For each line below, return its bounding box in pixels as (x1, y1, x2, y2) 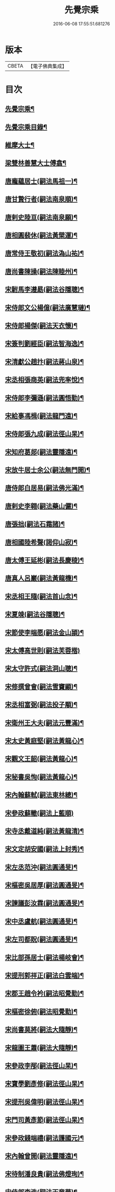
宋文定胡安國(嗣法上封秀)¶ (5, 845, 84, 854)
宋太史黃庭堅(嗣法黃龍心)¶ (5, 736, 84, 745)
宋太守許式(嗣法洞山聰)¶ (5, 664, 78, 673)
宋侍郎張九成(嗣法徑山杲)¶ (5, 430, 84, 438)
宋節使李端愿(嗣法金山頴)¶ (5, 628, 84, 637)
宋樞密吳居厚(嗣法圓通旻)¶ (5, 881, 84, 890)
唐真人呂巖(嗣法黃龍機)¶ (5, 574, 78, 583)
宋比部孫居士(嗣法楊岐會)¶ (5, 953, 84, 961)
